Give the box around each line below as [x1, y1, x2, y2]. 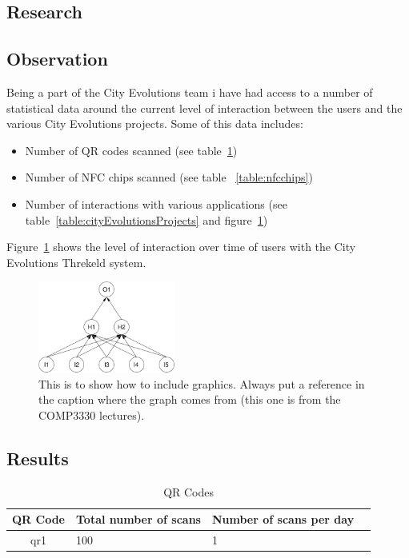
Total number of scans [76, 511, 201, 528]
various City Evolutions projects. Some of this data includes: [6, 115, 303, 132]
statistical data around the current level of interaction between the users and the [6, 99, 403, 116]
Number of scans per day [211, 511, 355, 528]
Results [6, 445, 69, 470]
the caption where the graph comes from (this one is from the [38, 391, 341, 408]
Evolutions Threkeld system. [6, 253, 146, 270]
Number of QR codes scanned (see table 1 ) [25, 141, 238, 158]
